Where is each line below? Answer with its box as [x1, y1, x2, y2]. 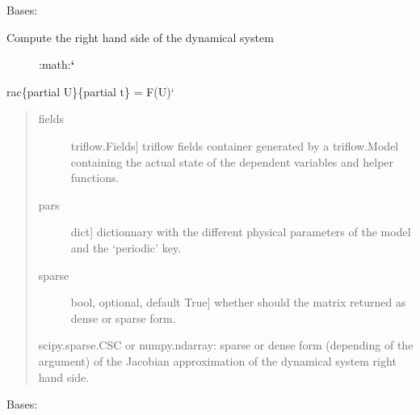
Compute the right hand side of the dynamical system [6, 28, 274, 45]
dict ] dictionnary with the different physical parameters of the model [70, 223, 411, 240]
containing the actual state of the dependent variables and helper [70, 153, 394, 170]
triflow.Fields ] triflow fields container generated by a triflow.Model [70, 137, 399, 154]
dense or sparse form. [70, 309, 176, 326]
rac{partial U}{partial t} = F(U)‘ [6, 83, 174, 100]
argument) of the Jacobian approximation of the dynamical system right [38, 352, 397, 369]
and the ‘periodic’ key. [70, 239, 181, 256]
